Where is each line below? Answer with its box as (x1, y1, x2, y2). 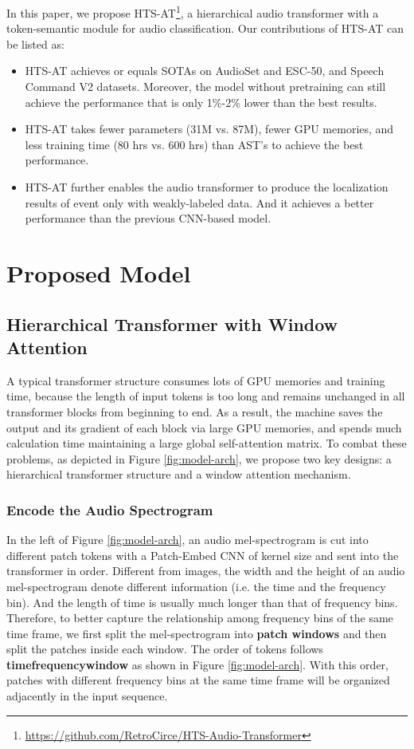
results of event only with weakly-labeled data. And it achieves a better (25, 194, 374, 211)
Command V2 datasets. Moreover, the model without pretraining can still (25, 78, 386, 95)
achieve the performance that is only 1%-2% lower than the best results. (25, 93, 377, 110)
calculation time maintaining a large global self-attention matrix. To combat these (6, 435, 407, 451)
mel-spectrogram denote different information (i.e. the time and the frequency (6, 578, 386, 594)
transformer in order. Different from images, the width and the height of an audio (6, 562, 405, 579)
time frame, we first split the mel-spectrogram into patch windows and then (6, 625, 387, 641)
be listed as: (6, 35, 64, 52)
